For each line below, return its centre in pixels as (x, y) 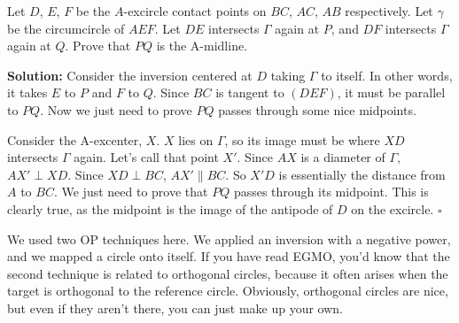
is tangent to (250, 92)
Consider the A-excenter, (75, 139)
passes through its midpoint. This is (331, 192)
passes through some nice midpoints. (317, 109)
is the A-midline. (202, 46)
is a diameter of (343, 157)
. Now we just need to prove (116, 109)
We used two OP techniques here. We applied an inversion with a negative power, (229, 238)
